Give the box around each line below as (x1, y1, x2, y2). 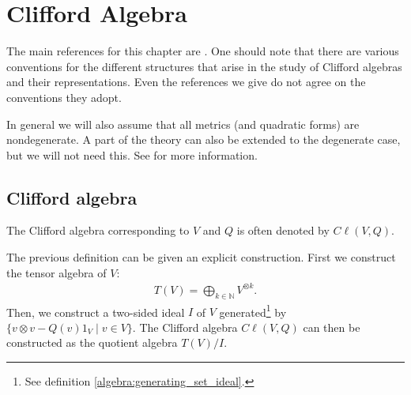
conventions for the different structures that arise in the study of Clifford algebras (6, 58, 402, 74)
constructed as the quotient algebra (6, 334, 178, 351)
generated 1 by (219, 301, 287, 320)
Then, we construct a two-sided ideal (6, 303, 185, 320)
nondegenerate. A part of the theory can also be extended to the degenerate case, (6, 131, 401, 148)
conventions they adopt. (6, 88, 122, 105)
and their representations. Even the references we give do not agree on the (6, 73, 366, 90)
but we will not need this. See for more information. (6, 146, 258, 163)
